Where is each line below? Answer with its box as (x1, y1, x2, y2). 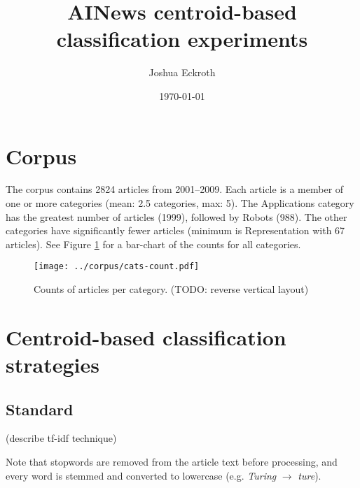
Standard (6, 398, 74, 419)
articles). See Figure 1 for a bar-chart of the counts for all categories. (6, 236, 301, 251)
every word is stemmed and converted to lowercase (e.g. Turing (6, 468, 277, 482)
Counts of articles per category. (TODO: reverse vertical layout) (34, 282, 309, 296)
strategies (6, 350, 99, 379)
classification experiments (56, 24, 308, 53)
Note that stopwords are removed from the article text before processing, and (6, 454, 338, 469)
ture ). (298, 468, 321, 482)
